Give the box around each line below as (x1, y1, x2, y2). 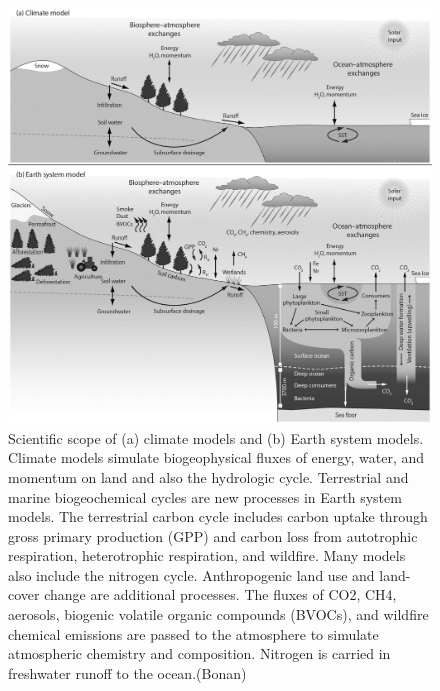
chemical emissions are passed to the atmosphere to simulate (8, 623, 379, 644)
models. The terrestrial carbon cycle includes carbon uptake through (8, 506, 428, 527)
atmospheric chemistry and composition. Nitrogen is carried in (8, 643, 391, 664)
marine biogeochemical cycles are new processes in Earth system (8, 486, 402, 507)
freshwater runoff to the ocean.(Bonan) (8, 662, 247, 683)
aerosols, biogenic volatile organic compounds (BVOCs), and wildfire (8, 604, 429, 625)
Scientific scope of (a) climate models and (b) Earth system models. (8, 427, 424, 448)
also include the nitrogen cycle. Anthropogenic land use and (8, 564, 375, 585)
